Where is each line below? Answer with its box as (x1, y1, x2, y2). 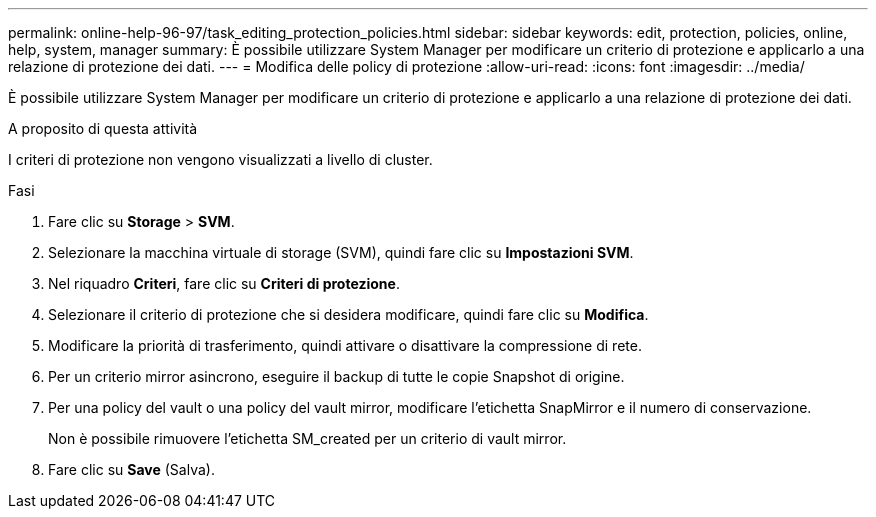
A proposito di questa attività (8, 120, 198, 137)
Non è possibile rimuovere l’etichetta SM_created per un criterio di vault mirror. (48, 430, 567, 447)
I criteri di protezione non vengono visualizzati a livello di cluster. (8, 151, 433, 168)
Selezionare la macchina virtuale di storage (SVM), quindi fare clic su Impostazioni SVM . (48, 244, 634, 261)
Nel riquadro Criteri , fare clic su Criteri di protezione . (48, 275, 400, 292)
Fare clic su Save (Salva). (48, 461, 215, 478)
